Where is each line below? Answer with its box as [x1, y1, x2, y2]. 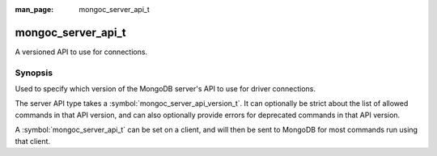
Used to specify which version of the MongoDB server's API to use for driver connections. [15, 84, 316, 94]
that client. [15, 136, 51, 145]
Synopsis [15, 67, 53, 78]
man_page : [15, 5, 54, 14]
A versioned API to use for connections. [15, 47, 148, 57]
